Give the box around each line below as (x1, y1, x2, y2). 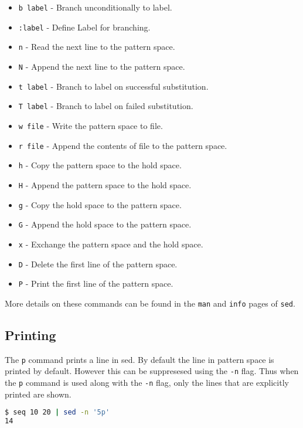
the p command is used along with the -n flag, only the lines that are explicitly (5, 376, 289, 389)
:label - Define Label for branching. (18, 21, 151, 33)
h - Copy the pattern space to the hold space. (18, 159, 182, 171)
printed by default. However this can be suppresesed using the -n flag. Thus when (5, 365, 299, 377)
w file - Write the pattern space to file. (18, 119, 163, 131)
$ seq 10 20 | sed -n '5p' (5, 408, 110, 417)
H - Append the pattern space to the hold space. (18, 178, 192, 191)
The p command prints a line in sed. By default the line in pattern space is (5, 353, 274, 365)
